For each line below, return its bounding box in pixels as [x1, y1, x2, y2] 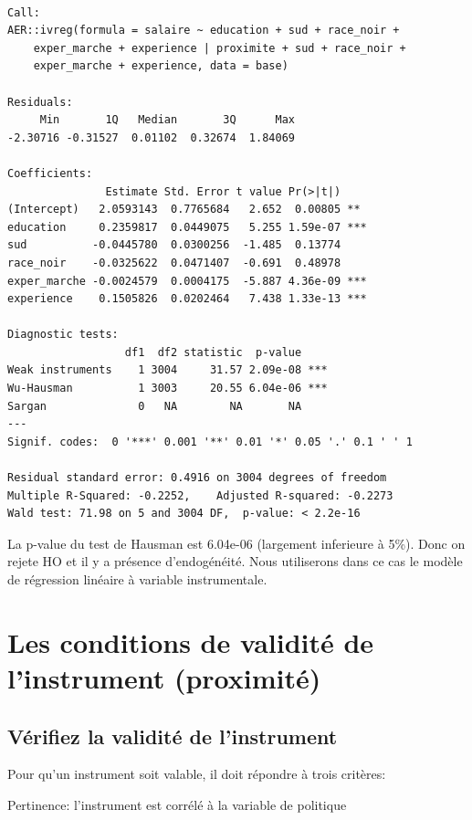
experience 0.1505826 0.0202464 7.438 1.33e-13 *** [7, 292, 367, 306]
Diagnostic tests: [7, 328, 119, 342]
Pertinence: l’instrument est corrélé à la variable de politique [7, 794, 347, 814]
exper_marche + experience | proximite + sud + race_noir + [33, 41, 406, 55]
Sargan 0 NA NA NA [7, 399, 302, 413]
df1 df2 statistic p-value [124, 345, 302, 359]
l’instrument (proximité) [7, 658, 321, 696]
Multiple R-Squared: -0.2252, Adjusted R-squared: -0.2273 [7, 489, 393, 502]
